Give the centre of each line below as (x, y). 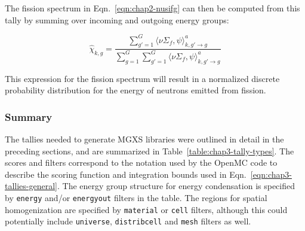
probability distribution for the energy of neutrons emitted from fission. (135, 90)
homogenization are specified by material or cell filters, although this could (146, 209)
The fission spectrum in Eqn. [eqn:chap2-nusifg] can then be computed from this (152, 8)
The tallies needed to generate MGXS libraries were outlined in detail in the (144, 139)
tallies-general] (31, 186)
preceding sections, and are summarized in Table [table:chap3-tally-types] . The (150, 151)
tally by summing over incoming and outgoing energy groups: (117, 19)
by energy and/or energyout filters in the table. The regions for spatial (136, 198)
